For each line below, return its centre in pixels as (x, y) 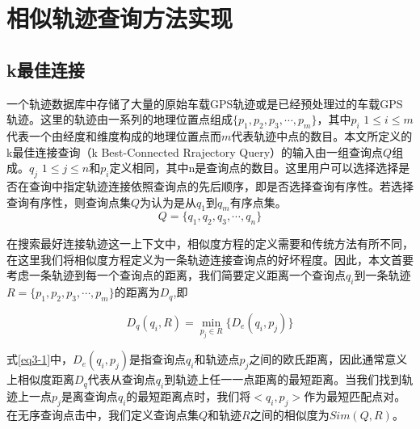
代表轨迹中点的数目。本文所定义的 (322, 135)
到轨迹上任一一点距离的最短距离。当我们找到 (283, 379)
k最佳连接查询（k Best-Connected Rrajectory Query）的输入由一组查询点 (195, 151)
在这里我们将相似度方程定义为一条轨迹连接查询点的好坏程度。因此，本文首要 (210, 259)
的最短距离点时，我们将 (189, 395)
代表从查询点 (122, 379)
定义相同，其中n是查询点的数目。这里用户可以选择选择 (254, 168)
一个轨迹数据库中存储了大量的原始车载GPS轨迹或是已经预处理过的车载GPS (205, 103)
